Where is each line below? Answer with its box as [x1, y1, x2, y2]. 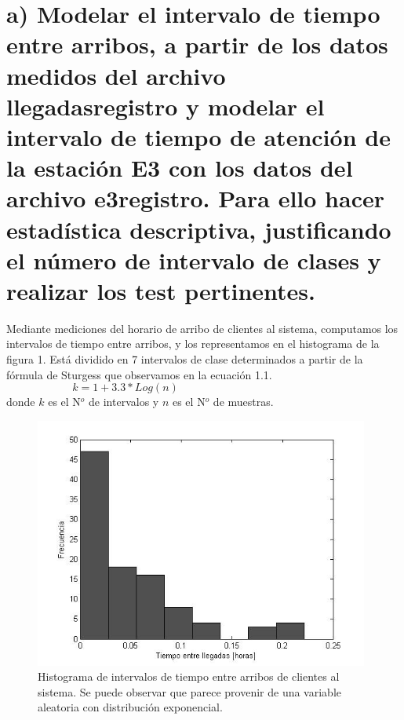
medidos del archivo [6, 59, 226, 91]
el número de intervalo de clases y [6, 243, 381, 276]
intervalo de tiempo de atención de [6, 120, 391, 152]
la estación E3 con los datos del [6, 152, 353, 184]
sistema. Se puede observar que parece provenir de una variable [38, 683, 342, 700]
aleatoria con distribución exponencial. [38, 699, 223, 715]
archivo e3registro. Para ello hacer [6, 182, 384, 214]
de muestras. [213, 393, 274, 410]
